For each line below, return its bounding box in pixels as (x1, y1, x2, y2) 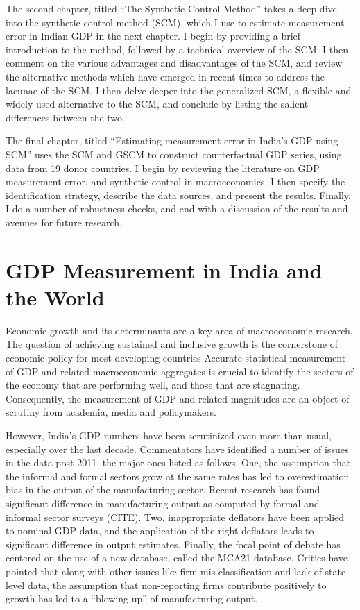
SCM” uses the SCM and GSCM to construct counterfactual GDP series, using (6, 146, 342, 161)
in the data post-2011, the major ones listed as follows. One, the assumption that (6, 455, 351, 470)
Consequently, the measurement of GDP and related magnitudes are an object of (6, 391, 350, 405)
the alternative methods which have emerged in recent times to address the (6, 69, 325, 83)
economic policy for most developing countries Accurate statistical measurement (6, 350, 346, 364)
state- (325, 564, 349, 578)
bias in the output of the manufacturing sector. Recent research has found (6, 482, 320, 497)
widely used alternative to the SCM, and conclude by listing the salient (6, 96, 309, 111)
